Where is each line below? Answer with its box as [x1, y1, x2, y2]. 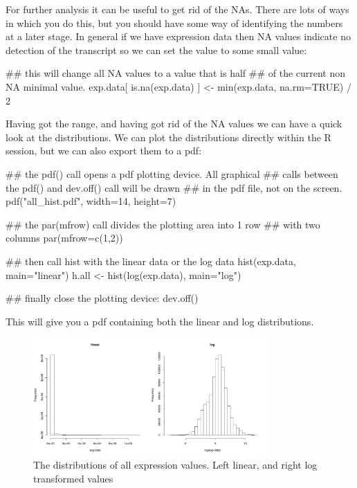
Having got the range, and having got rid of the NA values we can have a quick [6, 116, 342, 131]
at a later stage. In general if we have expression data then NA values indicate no [6, 29, 351, 44]
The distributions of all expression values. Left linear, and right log [33, 458, 318, 472]
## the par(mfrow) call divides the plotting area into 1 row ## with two [6, 217, 320, 231]
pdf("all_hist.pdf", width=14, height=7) [6, 194, 176, 208]
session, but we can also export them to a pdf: [6, 143, 202, 158]
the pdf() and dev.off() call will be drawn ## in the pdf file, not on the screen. [6, 180, 342, 195]
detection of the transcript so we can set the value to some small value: [6, 42, 307, 57]
